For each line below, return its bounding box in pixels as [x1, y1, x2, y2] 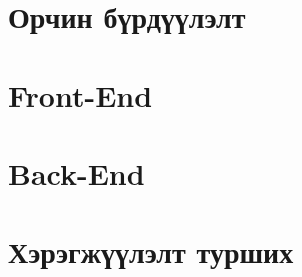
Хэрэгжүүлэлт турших [8, 231, 294, 272]
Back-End [8, 152, 145, 193]
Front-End [8, 74, 153, 115]
